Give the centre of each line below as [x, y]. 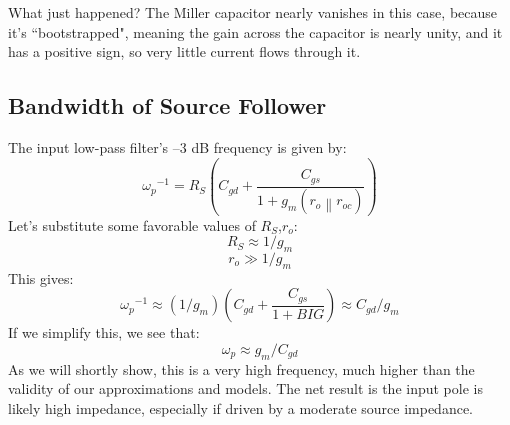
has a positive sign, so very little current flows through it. [184, 51]
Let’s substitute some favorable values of [132, 224]
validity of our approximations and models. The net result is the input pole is [245, 388]
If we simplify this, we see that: [104, 332]
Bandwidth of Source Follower [167, 105]
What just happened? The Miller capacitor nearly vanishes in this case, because [253, 12]
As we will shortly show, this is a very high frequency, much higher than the [241, 368]
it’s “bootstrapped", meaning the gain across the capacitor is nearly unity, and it [255, 31]
